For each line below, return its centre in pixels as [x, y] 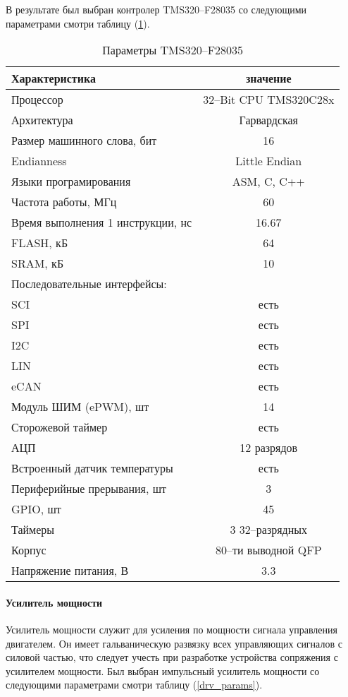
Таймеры [33, 530]
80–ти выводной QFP [268, 550]
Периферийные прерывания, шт [89, 489]
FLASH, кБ [40, 243]
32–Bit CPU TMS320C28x [269, 100]
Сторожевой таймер [60, 427]
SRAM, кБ [38, 263]
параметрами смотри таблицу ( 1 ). [78, 23]
